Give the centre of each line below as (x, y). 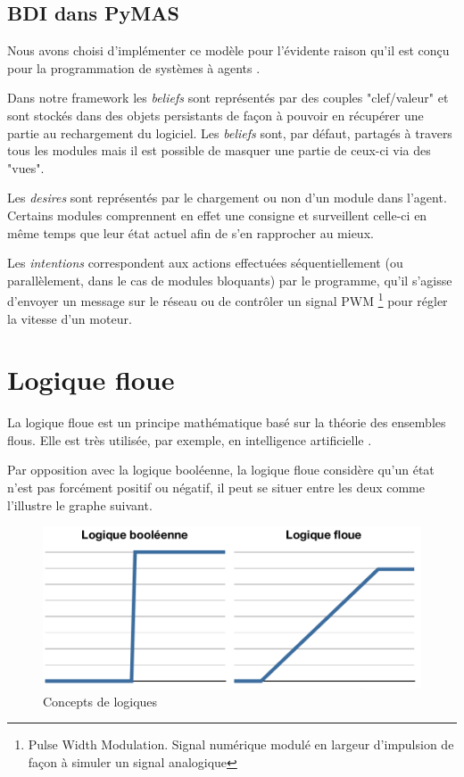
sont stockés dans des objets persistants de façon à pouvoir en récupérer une (215, 115)
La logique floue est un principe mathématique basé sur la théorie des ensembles (227, 422)
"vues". (26, 167)
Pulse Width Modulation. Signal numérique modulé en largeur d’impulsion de (241, 744)
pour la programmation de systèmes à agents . (134, 67)
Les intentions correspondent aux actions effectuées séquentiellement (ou (205, 263)
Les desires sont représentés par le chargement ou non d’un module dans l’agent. (227, 198)
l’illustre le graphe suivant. (80, 504)
